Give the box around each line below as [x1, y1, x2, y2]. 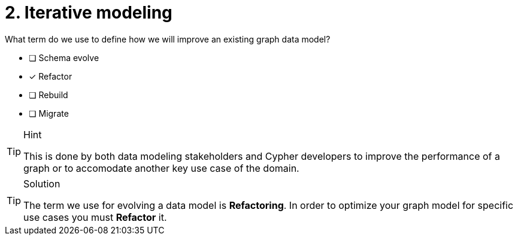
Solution [23, 177, 60, 190]
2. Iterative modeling [5, 2, 172, 23]
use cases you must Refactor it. [23, 211, 167, 223]
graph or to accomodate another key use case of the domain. [23, 162, 299, 174]
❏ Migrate [29, 108, 69, 119]
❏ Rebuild [29, 89, 68, 100]
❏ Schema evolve [29, 52, 99, 63]
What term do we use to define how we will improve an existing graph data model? [5, 34, 331, 44]
